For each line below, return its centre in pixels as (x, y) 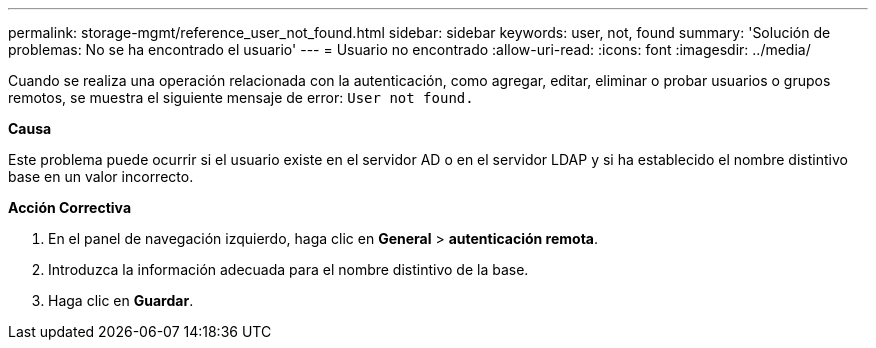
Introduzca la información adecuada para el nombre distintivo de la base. (288, 269)
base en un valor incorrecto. (101, 176)
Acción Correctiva (70, 207)
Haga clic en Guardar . (121, 300)
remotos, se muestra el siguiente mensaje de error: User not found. (241, 97)
